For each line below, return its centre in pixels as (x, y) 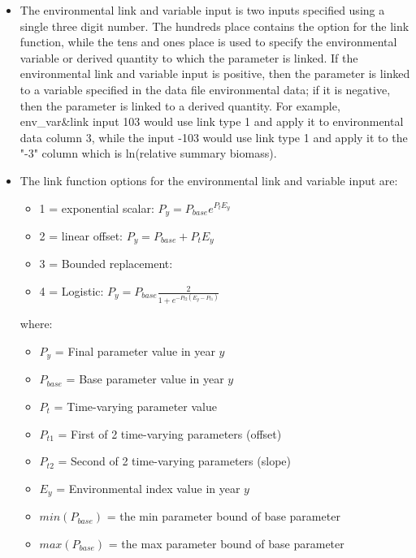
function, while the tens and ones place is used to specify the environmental (208, 42)
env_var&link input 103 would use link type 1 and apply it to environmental (212, 121)
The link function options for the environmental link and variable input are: (209, 180)
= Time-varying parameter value (135, 407)
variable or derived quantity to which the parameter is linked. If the (189, 57)
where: (36, 324)
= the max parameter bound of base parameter (226, 543)
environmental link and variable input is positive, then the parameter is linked (215, 74)
